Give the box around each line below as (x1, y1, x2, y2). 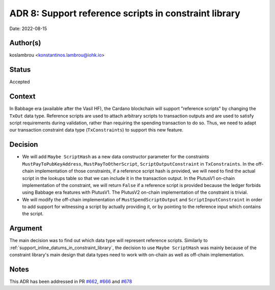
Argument (9, 224, 43, 233)
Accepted (9, 79, 30, 85)
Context (9, 92, 36, 101)
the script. (22, 210, 44, 217)
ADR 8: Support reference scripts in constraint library (9, 8, 240, 19)
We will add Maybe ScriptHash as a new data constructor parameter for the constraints (22, 153, 209, 160)
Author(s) (9, 39, 41, 47)
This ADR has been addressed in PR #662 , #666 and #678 (9, 278, 132, 285)
